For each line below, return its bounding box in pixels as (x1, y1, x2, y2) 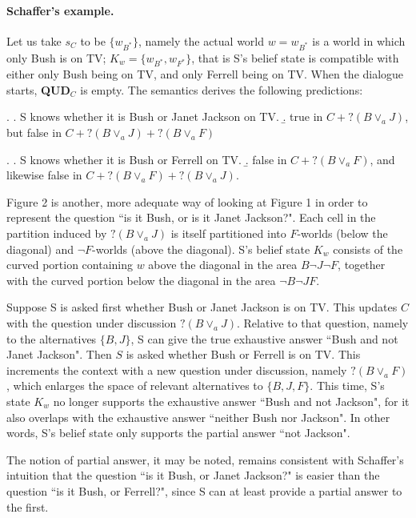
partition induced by (6, 225, 107, 242)
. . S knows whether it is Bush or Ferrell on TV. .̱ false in (6, 151, 287, 167)
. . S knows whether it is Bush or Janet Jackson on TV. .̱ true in (6, 108, 323, 125)
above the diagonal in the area (148, 256, 298, 273)
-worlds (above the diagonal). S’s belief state (92, 240, 310, 257)
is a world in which (312, 32, 406, 49)
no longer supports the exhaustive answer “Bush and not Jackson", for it (53, 392, 410, 409)
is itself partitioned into (170, 225, 286, 242)
